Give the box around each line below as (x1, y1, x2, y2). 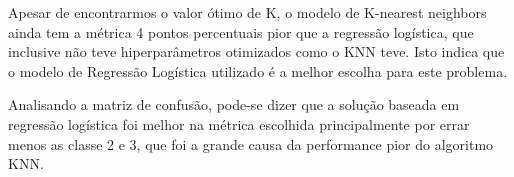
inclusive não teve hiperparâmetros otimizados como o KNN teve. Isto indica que (8, 41, 505, 62)
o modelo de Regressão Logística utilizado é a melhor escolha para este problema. (8, 60, 508, 81)
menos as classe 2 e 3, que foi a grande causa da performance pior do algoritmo (8, 133, 494, 154)
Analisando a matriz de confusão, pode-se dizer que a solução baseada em (8, 94, 460, 115)
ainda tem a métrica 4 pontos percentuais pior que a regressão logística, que (8, 21, 474, 42)
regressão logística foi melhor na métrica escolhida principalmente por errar (8, 113, 470, 134)
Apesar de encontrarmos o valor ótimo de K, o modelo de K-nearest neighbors (8, 2, 487, 22)
